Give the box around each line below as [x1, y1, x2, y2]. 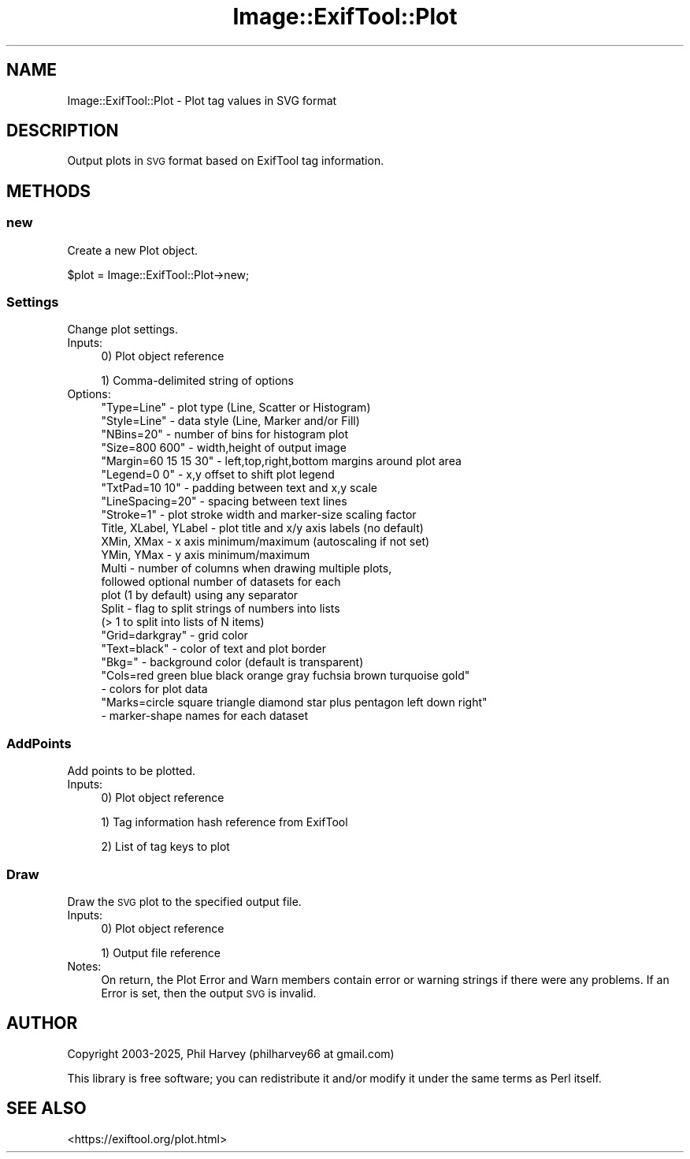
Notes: [67, 959, 102, 973]
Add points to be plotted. [67, 764, 196, 778]
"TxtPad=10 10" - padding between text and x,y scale [101, 481, 377, 495]
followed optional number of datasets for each [101, 575, 341, 589]
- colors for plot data [101, 682, 208, 696]
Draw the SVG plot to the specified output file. [67, 894, 302, 908]
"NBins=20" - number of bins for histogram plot [101, 427, 349, 442]
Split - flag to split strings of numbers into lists [101, 602, 340, 616]
